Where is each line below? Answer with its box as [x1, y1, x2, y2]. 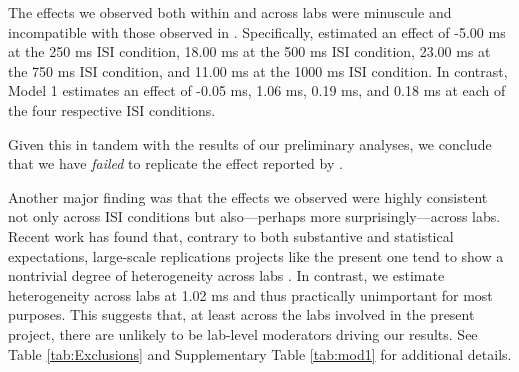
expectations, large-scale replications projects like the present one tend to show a [8, 245, 504, 266]
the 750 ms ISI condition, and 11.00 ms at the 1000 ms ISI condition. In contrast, [8, 60, 508, 81]
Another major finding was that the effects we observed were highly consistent [8, 186, 488, 207]
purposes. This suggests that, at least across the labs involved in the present [8, 304, 475, 325]
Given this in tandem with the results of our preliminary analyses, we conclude [8, 133, 492, 154]
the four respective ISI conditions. [8, 99, 216, 120]
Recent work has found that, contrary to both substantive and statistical [8, 225, 454, 246]
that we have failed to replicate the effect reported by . [8, 153, 343, 174]
